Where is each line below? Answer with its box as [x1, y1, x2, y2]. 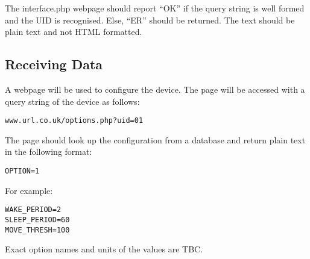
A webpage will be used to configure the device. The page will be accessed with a [5, 83, 305, 95]
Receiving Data [5, 55, 103, 73]
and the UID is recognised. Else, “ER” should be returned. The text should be [5, 13, 295, 26]
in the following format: [5, 145, 92, 158]
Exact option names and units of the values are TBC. [5, 243, 203, 255]
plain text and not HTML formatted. [5, 25, 142, 38]
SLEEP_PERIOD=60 [5, 215, 70, 224]
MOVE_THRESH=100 [5, 225, 70, 234]
